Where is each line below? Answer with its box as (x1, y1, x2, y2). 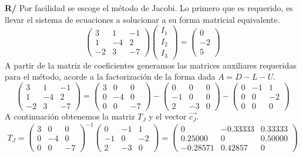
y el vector (149, 110, 187, 122)
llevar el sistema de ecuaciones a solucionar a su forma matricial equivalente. (5, 13, 280, 25)
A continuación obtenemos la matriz (5, 110, 135, 122)
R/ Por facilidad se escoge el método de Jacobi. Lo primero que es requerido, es (5, 2, 293, 13)
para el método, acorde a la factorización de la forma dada (5, 70, 216, 83)
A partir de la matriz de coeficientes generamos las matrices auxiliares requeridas (5, 59, 297, 71)
